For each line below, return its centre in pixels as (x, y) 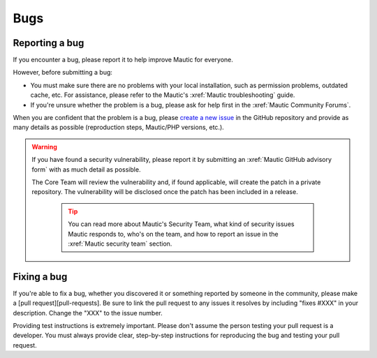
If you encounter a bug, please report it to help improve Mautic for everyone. (123, 60)
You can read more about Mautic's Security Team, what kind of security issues (181, 224)
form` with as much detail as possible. (86, 169)
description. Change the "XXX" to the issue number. (88, 313)
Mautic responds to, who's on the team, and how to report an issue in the (173, 234)
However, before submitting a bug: (63, 73)
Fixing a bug (40, 277)
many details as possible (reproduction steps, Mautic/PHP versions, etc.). (119, 127)
